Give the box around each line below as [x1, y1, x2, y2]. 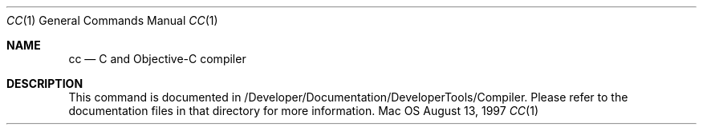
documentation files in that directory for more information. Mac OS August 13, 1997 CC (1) [68, 104, 539, 117]
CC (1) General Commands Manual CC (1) [6, 14, 218, 27]
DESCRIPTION [6, 77, 83, 90]
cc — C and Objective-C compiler [68, 52, 246, 65]
